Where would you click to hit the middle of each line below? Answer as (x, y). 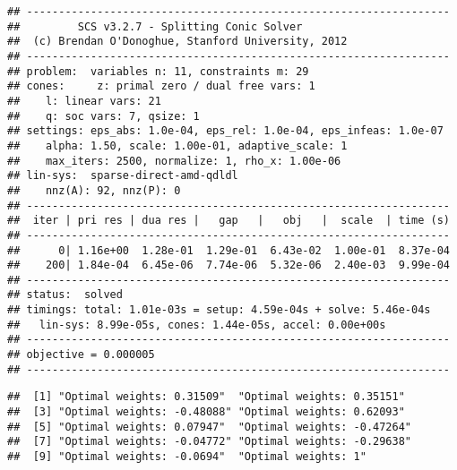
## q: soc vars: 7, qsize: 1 (103, 116)
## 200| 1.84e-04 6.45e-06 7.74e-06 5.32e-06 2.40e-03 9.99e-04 (228, 265)
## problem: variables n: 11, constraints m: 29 (158, 71)
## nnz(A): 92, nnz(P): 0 (94, 190)
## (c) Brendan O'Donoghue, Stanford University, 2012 (177, 42)
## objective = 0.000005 (81, 355)
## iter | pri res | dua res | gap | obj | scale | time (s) (228, 221)
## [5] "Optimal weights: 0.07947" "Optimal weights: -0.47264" (210, 427)
